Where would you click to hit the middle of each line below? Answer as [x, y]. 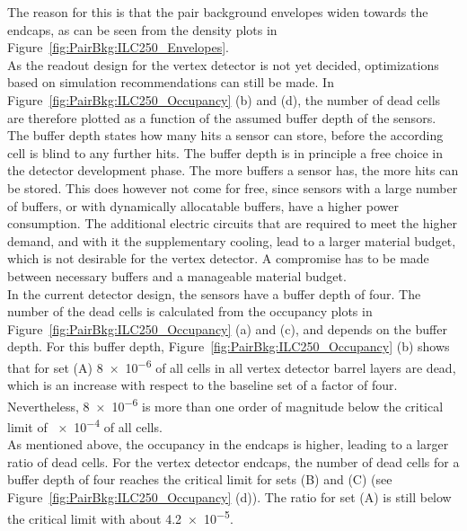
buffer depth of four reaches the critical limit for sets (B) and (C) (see [200, 479]
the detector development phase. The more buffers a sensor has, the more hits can [233, 170]
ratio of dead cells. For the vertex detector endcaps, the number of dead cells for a [233, 461]
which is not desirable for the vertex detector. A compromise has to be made [218, 258]
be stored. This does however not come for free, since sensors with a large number [233, 187]
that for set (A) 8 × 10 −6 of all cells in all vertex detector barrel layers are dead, [232, 366]
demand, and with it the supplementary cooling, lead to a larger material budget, [232, 240]
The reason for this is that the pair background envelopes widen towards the [218, 12]
